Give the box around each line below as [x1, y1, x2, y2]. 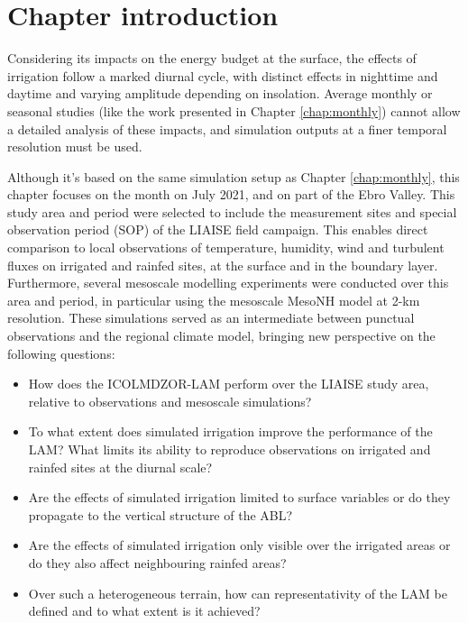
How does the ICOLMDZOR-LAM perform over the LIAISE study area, [28, 374, 429, 393]
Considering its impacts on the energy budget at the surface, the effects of [7, 49, 417, 68]
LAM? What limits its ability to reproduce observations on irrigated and [28, 440, 431, 458]
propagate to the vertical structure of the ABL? [28, 505, 293, 524]
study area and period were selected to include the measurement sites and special [7, 202, 457, 221]
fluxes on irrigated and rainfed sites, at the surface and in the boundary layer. [7, 255, 438, 274]
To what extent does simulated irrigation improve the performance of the [28, 422, 433, 441]
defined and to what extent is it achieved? [28, 601, 261, 620]
